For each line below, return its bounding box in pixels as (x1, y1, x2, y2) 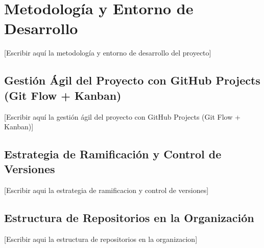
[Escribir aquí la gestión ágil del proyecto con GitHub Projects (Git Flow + (4, 111, 241, 122)
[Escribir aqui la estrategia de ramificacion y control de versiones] (4, 185, 209, 196)
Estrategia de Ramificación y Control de (4, 146, 222, 162)
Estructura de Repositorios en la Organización (4, 210, 254, 226)
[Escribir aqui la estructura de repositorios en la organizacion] (4, 234, 198, 244)
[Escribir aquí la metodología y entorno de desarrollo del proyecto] (4, 47, 211, 58)
